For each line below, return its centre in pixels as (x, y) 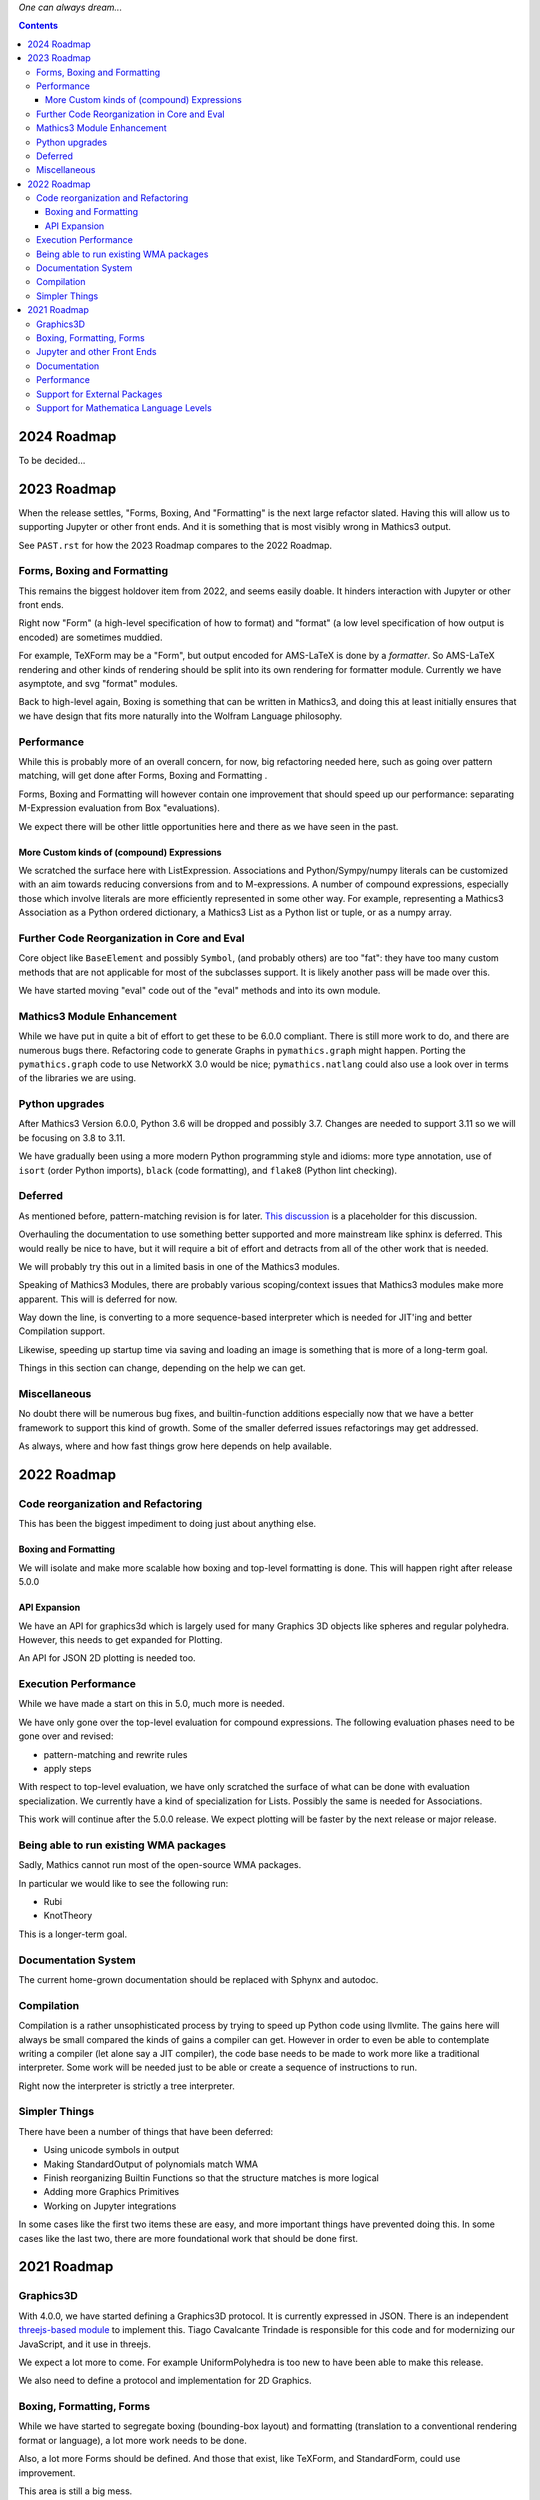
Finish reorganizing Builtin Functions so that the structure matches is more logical (211, 2178)
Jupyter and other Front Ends (96, 352)
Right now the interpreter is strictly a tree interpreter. (126, 2086)
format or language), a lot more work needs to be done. (132, 2440)
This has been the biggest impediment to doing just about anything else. (167, 1524)
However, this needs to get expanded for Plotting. (120, 1639)
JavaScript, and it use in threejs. (85, 2344)
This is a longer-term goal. (73, 1934)
